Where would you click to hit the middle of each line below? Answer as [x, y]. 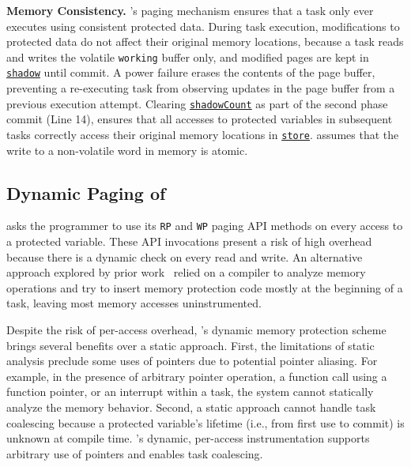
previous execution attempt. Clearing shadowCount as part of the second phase [197, 103]
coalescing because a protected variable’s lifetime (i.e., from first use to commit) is [205, 422]
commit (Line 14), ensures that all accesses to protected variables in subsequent [200, 119]
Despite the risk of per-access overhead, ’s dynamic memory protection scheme [196, 330]
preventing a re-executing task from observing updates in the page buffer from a [201, 88]
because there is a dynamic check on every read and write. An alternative [185, 256]
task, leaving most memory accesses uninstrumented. [134, 303]
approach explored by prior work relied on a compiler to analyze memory [186, 272]
